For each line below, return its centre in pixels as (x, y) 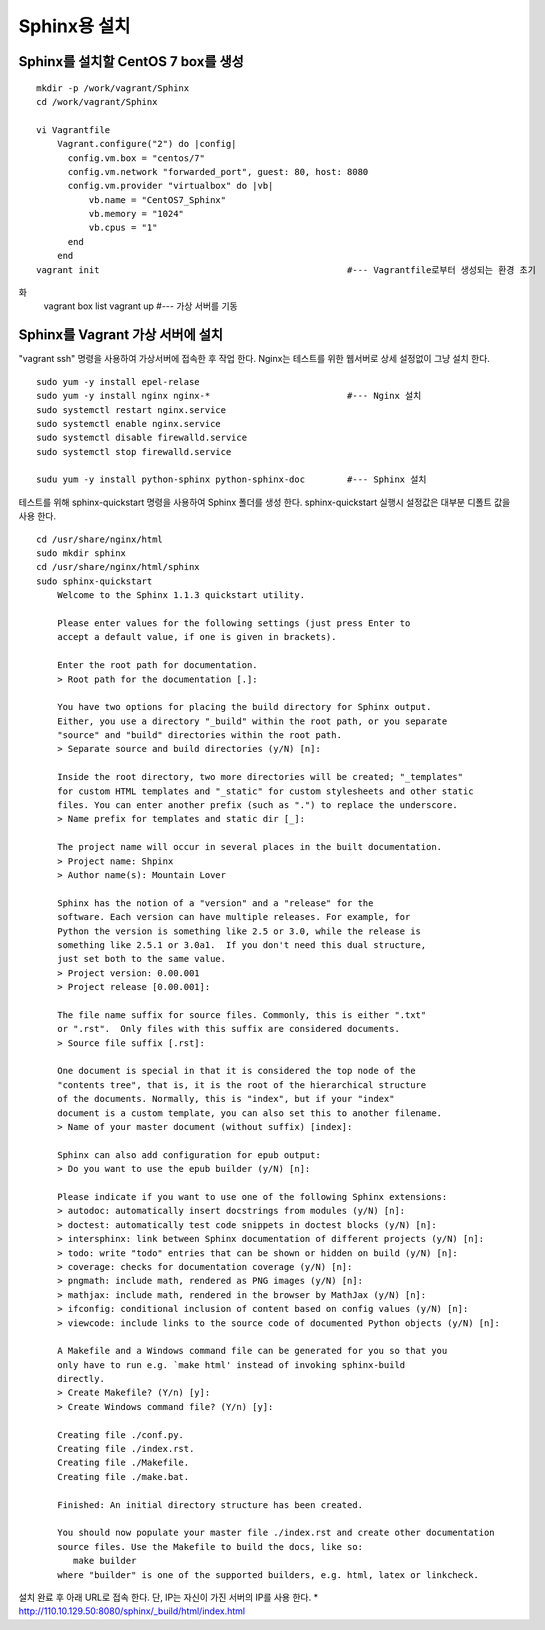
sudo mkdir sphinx (81, 553)
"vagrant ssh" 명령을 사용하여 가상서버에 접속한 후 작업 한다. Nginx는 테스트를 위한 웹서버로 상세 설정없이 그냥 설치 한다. (254, 359)
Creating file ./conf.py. (120, 1434)
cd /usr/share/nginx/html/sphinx (118, 567)
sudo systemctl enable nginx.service (129, 423)
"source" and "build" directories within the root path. (199, 735)
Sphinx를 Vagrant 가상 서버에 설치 (121, 335)
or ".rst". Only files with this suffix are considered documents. (228, 1029)
